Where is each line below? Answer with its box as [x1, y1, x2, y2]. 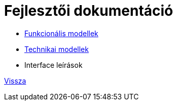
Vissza [4, 76, 26, 85]
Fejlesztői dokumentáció [4, 2, 173, 19]
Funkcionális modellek [24, 29, 98, 38]
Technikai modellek [24, 44, 89, 54]
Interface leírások [24, 60, 83, 69]
